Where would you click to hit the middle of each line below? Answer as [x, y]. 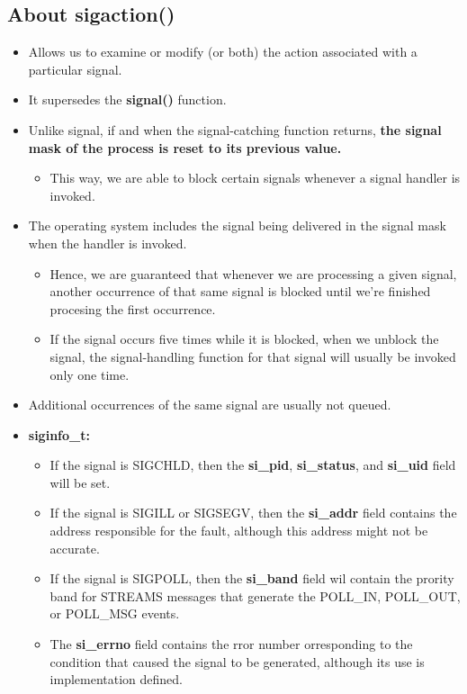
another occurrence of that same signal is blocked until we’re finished [240, 291]
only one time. [90, 374]
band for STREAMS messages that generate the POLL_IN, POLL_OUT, [255, 595]
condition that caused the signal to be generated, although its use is [237, 661]
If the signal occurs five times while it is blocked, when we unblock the [244, 339]
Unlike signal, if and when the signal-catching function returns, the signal [235, 129]
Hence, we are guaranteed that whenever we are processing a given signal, [253, 273]
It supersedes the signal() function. [127, 99]
